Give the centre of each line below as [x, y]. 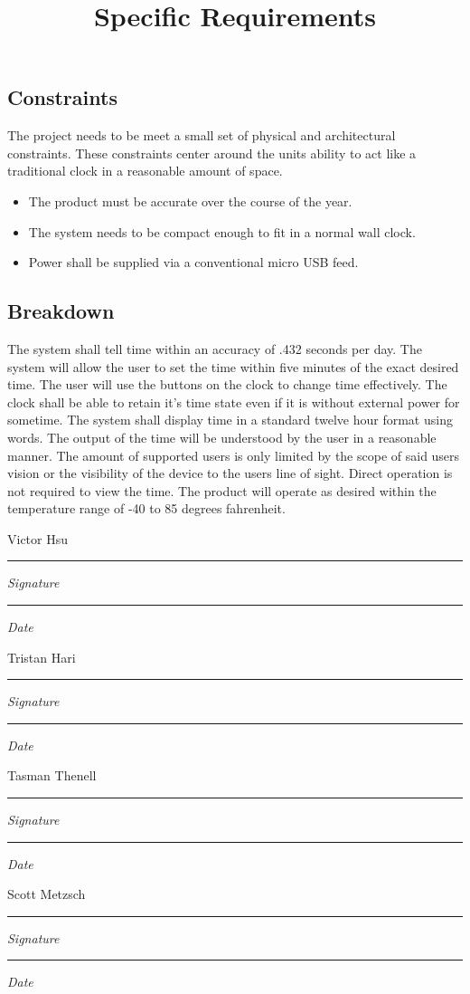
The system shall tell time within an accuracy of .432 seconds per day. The [215, 348]
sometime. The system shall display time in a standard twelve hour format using [230, 420]
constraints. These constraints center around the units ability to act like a [212, 153]
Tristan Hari [42, 657]
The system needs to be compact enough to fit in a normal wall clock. [222, 231]
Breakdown [61, 311]
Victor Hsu [38, 538]
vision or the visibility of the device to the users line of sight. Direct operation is [230, 473]
